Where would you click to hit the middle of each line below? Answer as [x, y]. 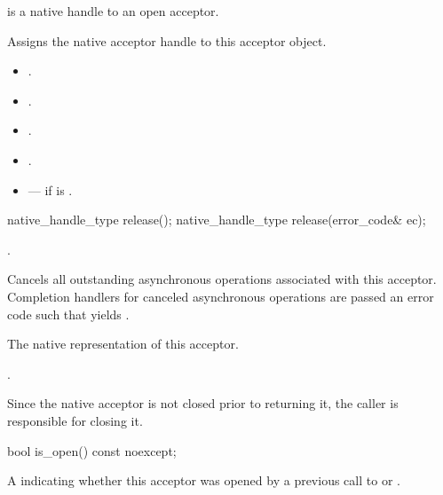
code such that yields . [68, 314]
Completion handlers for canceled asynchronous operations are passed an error [221, 296]
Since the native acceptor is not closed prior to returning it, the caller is [203, 403]
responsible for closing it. [75, 420]
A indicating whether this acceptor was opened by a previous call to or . [204, 480]
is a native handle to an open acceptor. [113, 11]
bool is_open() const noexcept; [92, 450]
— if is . [50, 189]
